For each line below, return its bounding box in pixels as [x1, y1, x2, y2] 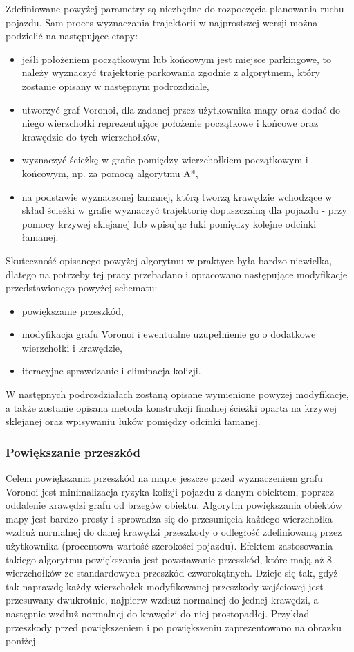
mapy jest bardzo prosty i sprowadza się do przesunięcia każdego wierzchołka [6, 511, 333, 525]
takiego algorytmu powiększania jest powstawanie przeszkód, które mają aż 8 [6, 552, 333, 566]
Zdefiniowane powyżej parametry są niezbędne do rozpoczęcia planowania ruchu [6, 1, 344, 15]
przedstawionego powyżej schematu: [6, 280, 158, 295]
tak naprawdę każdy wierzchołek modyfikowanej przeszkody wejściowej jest [6, 579, 324, 593]
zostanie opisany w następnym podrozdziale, [21, 78, 209, 93]
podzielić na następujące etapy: [6, 28, 138, 43]
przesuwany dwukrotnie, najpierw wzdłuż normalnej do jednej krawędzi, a [6, 592, 319, 607]
